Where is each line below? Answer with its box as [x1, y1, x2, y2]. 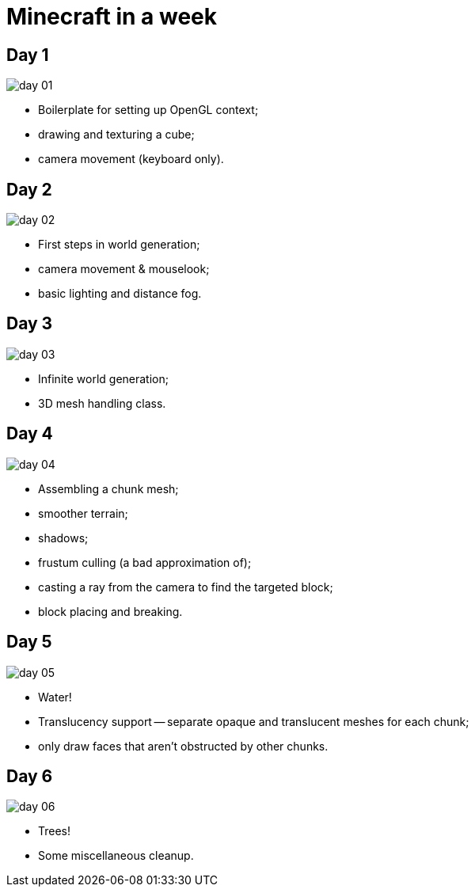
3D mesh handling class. [38, 396, 166, 410]
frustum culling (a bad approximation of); [38, 555, 252, 569]
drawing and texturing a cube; [38, 127, 195, 142]
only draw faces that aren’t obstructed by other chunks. [38, 739, 329, 753]
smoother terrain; [38, 506, 128, 520]
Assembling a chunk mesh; [38, 481, 179, 496]
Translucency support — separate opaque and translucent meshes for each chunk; [38, 714, 469, 728]
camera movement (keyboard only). [38, 152, 224, 166]
